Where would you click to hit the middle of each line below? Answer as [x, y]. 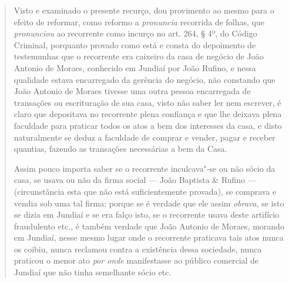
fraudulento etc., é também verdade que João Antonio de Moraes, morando [149, 226]
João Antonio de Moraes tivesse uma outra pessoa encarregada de [132, 91]
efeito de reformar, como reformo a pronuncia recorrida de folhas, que [139, 21]
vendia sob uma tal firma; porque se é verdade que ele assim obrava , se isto [149, 203]
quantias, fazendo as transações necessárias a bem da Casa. [120, 149]
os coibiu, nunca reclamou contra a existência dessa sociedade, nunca [138, 249]
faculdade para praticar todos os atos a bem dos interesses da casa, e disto [148, 125]
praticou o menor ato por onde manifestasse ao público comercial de [136, 260]
